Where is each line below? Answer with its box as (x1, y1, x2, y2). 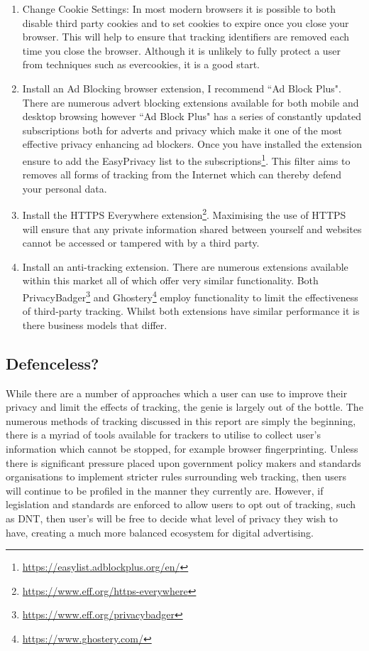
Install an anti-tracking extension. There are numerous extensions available (22, 259, 348, 274)
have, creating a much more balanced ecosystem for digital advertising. (6, 524, 314, 539)
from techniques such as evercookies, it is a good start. (22, 57, 260, 72)
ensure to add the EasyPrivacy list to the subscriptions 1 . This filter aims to (22, 151, 351, 168)
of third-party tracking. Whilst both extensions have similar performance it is (22, 303, 360, 318)
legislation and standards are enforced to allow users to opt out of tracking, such (6, 497, 356, 512)
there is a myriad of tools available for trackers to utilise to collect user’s (6, 427, 321, 442)
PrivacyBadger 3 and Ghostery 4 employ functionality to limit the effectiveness (22, 288, 358, 304)
